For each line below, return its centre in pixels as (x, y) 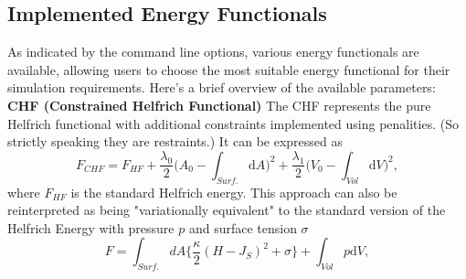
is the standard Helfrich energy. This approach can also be (234, 192)
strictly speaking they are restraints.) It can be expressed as (175, 141)
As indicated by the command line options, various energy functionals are (213, 52)
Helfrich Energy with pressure (91, 227)
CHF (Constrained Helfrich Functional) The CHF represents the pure (219, 105)
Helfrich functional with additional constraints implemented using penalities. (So (233, 123)
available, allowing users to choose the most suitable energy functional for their (229, 69)
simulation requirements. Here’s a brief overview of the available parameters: (222, 87)
